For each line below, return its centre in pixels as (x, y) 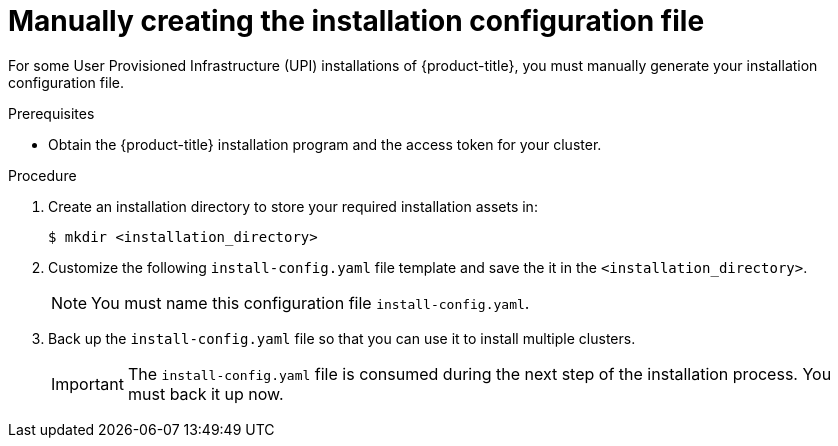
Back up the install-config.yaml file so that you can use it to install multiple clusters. (342, 338)
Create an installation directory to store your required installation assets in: (293, 206)
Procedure (42, 175)
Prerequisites (51, 113)
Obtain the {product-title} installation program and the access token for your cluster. (325, 144)
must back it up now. (205, 393)
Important (87, 383)
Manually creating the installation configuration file (356, 21)
